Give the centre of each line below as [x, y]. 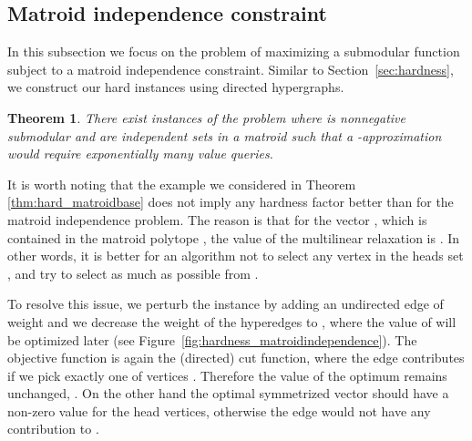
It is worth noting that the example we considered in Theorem [182, 184]
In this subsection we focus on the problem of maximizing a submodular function [234, 51]
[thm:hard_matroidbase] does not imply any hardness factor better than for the [231, 202]
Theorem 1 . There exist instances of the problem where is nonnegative [206, 117]
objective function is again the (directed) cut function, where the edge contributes [236, 358]
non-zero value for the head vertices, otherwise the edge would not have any [219, 410]
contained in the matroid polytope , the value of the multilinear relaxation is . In [234, 237]
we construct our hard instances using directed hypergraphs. [176, 87]
